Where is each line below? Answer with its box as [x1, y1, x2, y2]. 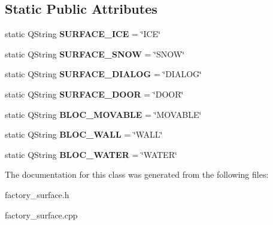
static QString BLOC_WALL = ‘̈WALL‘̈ [5, 128, 163, 141]
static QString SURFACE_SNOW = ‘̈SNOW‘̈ [5, 47, 185, 60]
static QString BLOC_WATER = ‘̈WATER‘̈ [5, 148, 177, 160]
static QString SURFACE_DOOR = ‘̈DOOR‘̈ [5, 87, 184, 100]
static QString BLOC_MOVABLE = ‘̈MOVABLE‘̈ [5, 108, 202, 120]
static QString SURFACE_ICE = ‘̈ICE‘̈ [5, 28, 161, 40]
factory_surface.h [5, 188, 69, 200]
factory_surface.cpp [5, 208, 78, 221]
